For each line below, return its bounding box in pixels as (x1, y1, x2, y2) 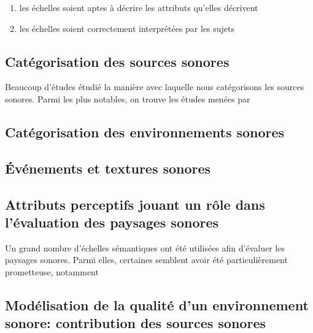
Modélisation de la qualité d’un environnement (5, 295, 309, 314)
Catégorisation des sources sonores (5, 52, 230, 71)
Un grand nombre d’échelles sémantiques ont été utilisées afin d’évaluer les (5, 241, 285, 254)
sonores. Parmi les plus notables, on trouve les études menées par (5, 92, 250, 105)
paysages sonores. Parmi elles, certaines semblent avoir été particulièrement (5, 253, 288, 266)
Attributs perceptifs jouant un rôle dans (5, 194, 265, 213)
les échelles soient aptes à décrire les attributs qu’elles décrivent (19, 1, 258, 13)
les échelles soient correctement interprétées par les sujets (19, 21, 235, 34)
